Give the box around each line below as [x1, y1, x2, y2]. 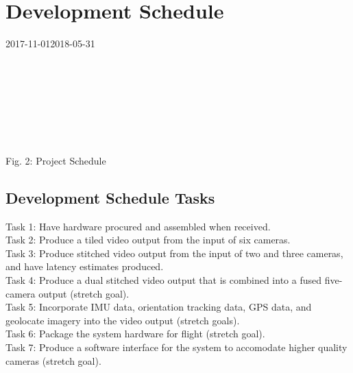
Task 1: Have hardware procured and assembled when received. [5, 219, 271, 233]
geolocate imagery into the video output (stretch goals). [5, 313, 240, 327]
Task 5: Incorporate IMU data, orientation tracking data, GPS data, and [5, 300, 312, 314]
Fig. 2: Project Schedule [5, 153, 106, 167]
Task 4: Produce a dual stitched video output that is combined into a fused [5, 273, 322, 287]
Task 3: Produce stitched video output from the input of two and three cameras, [5, 245, 343, 260]
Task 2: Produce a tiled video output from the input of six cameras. [5, 232, 291, 247]
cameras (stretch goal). [5, 353, 101, 368]
